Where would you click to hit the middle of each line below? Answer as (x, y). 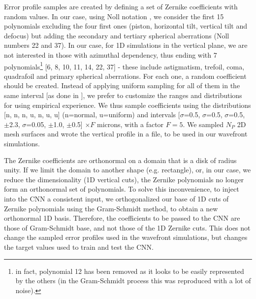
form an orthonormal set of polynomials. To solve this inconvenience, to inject (122, 189)
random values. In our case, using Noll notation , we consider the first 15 (114, 16)
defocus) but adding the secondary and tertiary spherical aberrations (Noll (117, 35)
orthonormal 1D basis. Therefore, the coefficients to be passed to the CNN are (122, 218)
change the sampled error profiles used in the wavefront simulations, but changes (126, 237)
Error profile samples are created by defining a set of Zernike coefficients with (121, 6)
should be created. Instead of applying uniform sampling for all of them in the (122, 85)
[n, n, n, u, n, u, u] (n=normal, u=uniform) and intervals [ (92, 115)
